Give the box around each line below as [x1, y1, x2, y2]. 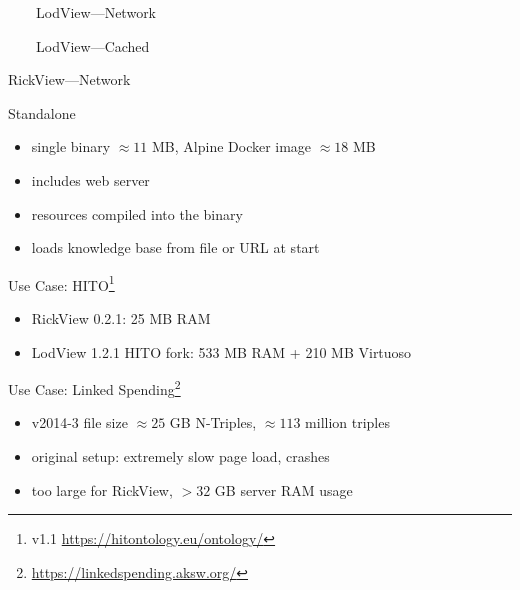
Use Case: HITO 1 [8, 271, 115, 295]
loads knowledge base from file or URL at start [31, 237, 320, 258]
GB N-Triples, [169, 412, 257, 433]
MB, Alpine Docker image [152, 136, 312, 157]
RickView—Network [8, 69, 131, 90]
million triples [305, 412, 390, 433]
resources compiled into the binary [31, 203, 243, 224]
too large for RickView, [31, 479, 173, 500]
